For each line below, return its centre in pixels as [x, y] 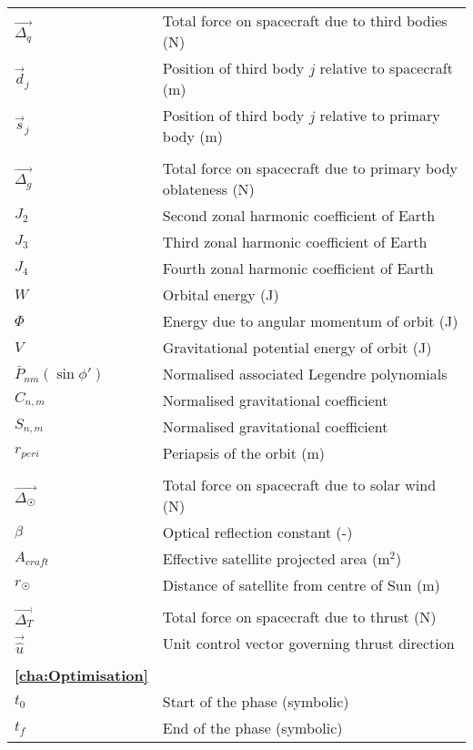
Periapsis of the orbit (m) [244, 453]
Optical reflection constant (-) [257, 532]
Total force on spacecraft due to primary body [310, 168]
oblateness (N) [208, 189]
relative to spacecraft [386, 68]
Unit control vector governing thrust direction [308, 644]
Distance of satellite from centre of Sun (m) [301, 585]
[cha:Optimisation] [81, 675]
